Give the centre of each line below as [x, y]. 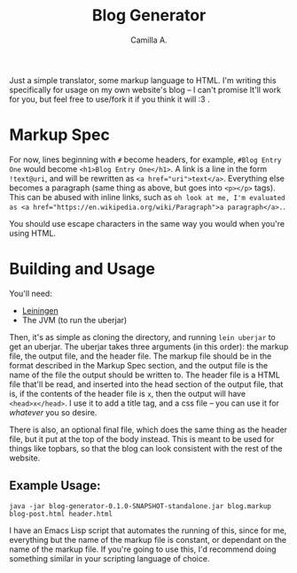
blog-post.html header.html [61, 514]
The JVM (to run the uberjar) [74, 320]
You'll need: [31, 293]
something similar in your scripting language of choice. [109, 558]
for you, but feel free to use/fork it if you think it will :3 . [109, 99]
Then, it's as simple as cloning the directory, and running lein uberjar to [143, 337]
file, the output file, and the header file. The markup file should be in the [141, 356]
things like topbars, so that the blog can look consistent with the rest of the [146, 448]
